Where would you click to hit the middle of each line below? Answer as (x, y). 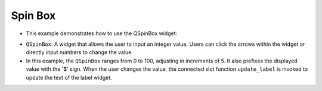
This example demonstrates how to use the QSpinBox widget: (102, 33)
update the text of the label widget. (69, 77)
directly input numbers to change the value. (80, 52)
